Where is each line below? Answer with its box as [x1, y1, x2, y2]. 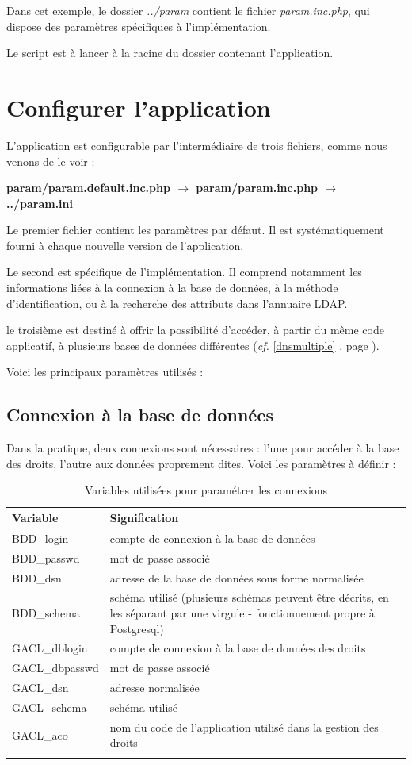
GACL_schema [12, 698, 87, 715]
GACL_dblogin [12, 640, 88, 656]
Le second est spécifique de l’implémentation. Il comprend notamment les [6, 263, 362, 280]
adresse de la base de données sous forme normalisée [109, 569, 364, 586]
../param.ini [6, 194, 73, 211]
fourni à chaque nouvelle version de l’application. [6, 236, 244, 253]
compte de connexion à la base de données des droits [109, 640, 366, 656]
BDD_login [12, 529, 69, 546]
